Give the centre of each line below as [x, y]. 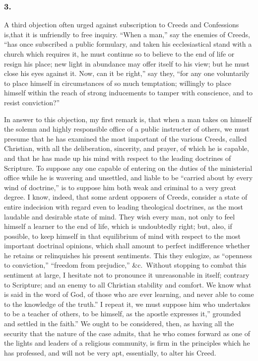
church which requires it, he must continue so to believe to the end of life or [119, 54]
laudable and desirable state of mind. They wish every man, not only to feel [120, 216]
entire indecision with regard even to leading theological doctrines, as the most [124, 206]
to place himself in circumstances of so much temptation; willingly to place [118, 83]
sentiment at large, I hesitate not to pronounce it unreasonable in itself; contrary [127, 275]
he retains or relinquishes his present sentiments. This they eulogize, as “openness [128, 255]
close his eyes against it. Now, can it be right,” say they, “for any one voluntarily [127, 73]
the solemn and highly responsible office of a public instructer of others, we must [127, 129]
